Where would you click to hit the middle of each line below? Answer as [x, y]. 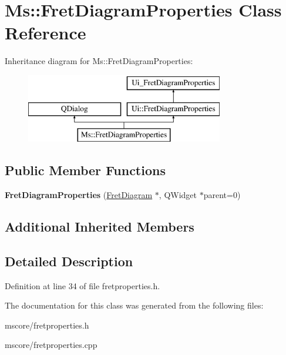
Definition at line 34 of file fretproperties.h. [83, 285]
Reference [46, 33]
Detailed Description [69, 261]
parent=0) [222, 195]
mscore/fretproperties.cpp [51, 345]
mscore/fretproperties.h [47, 325]
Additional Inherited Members [100, 227]
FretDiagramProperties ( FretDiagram [79, 195]
